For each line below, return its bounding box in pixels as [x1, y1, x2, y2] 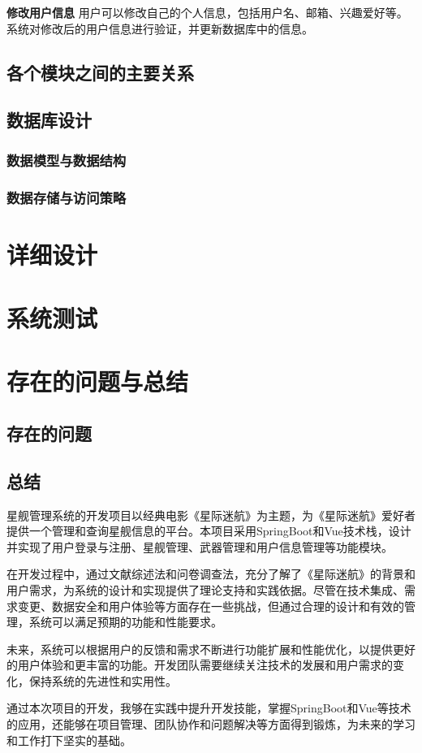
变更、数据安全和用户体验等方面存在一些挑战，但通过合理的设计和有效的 [17, 597, 404, 614]
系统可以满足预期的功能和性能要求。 [28, 613, 222, 630]
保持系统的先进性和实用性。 [28, 672, 177, 689]
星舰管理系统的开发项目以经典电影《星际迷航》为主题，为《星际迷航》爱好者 [6, 506, 416, 523]
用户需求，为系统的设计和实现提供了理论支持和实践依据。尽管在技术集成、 [6, 581, 404, 598]
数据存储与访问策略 [6, 187, 127, 207]
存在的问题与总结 [6, 365, 189, 398]
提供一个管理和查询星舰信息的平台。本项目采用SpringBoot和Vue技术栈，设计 [6, 522, 411, 539]
